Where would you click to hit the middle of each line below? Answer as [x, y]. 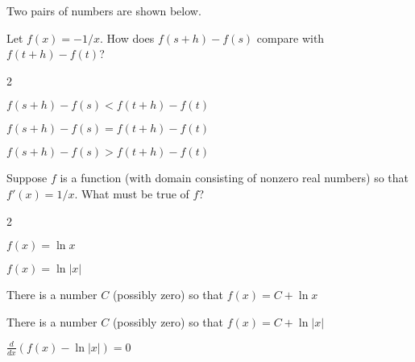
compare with [290, 37]
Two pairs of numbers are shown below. [104, 10]
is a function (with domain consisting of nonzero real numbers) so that [234, 178]
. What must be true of [132, 193]
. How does [127, 37]
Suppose [27, 178]
